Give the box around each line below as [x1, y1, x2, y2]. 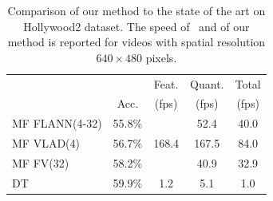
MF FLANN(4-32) [12, 115, 102, 132]
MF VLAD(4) [12, 135, 80, 152]
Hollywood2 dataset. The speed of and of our [23, 18, 250, 34]
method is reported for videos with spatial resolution [7, 33, 266, 50]
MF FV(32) [12, 155, 69, 171]
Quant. [190, 75, 224, 92]
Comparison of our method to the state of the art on [7, 2, 266, 18]
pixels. [145, 49, 177, 65]
